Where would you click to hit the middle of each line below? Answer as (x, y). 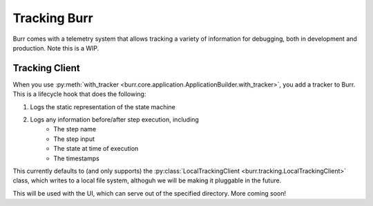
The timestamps (76, 158)
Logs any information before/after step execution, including (115, 120)
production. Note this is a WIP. (56, 48)
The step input (74, 139)
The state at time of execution (96, 149)
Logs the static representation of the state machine (103, 106)
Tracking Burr (53, 18)
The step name (75, 129)
